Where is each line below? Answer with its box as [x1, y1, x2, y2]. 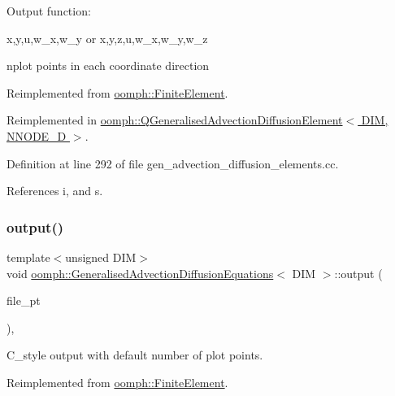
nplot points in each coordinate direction [7, 57, 210, 74]
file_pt [7, 292, 41, 309]
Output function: [7, 2, 91, 19]
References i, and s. [7, 182, 103, 199]
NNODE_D [7, 127, 67, 144]
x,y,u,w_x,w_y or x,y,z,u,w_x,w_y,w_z [7, 29, 208, 46]
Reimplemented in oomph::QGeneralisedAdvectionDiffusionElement [7, 111, 343, 128]
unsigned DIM [65, 248, 137, 265]
